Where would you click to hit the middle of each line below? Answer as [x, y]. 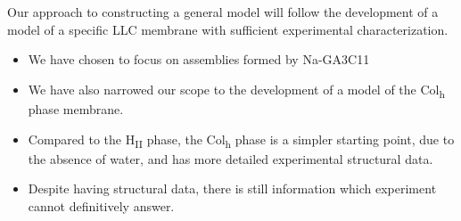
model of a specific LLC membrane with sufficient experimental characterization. [228, 29]
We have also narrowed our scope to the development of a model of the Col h [236, 90]
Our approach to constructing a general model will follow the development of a [223, 12]
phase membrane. [76, 108]
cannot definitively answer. [101, 205]
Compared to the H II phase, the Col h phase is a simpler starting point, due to [241, 140]
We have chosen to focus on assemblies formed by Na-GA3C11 [199, 59]
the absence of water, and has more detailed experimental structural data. [230, 158]
